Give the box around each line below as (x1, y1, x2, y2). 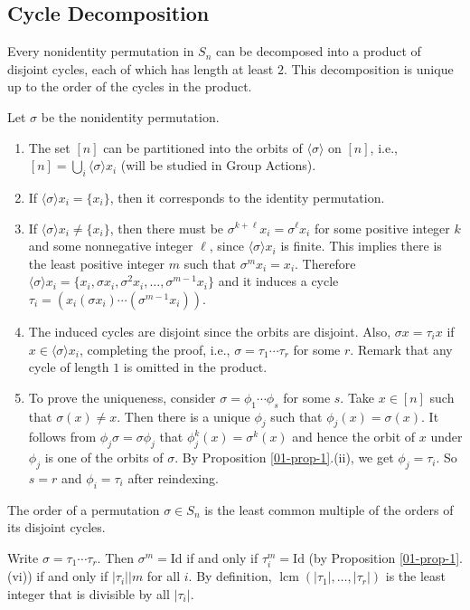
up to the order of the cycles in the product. (7, 77, 252, 96)
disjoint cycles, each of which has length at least (7, 59, 274, 78)
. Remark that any (350, 339, 453, 358)
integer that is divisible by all (7, 584, 170, 603)
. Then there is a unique (117, 406, 250, 425)
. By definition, (188, 567, 272, 586)
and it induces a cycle (218, 272, 339, 291)
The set (28, 138, 70, 157)
